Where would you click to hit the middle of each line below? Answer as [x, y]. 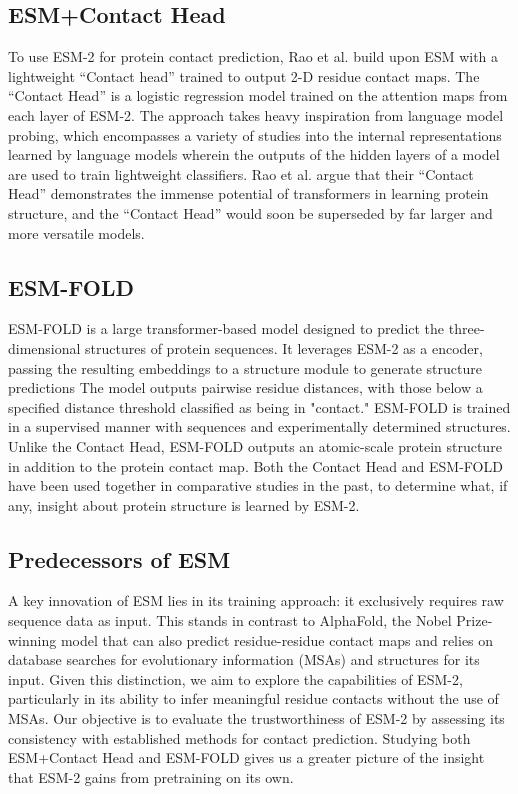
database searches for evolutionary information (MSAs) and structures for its [244, 659]
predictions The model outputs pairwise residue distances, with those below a [245, 387]
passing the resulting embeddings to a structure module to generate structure [245, 367]
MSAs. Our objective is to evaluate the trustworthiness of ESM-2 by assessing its [256, 718]
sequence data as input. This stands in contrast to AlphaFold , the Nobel [230, 620]
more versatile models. [76, 232]
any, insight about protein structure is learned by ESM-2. [184, 504]
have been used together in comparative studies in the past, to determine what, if [258, 485]
